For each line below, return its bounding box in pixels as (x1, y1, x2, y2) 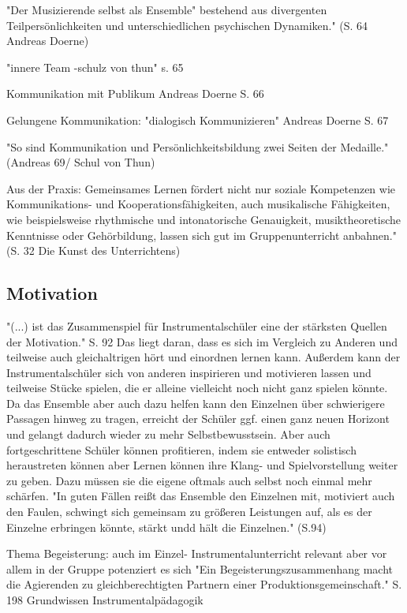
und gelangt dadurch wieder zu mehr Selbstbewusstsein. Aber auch (6, 426, 330, 443)
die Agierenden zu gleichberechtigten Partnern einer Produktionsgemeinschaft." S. (6, 576, 402, 592)
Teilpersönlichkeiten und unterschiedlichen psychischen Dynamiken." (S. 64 (6, 17, 368, 33)
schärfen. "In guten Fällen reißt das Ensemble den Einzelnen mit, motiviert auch (6, 488, 395, 504)
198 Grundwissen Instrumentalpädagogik (6, 592, 203, 608)
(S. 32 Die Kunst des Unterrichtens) (6, 242, 181, 259)
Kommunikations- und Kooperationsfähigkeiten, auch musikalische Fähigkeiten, (6, 196, 390, 212)
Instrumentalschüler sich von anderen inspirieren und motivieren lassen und (6, 364, 372, 380)
